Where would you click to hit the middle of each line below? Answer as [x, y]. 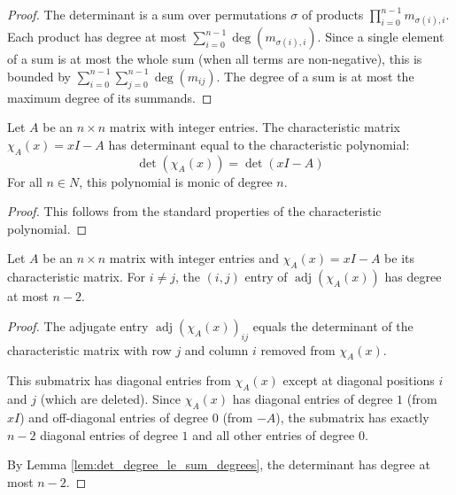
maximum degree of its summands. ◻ [110, 97]
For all [25, 181]
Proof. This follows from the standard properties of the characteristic [194, 211]
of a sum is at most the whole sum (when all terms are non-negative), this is [215, 59]
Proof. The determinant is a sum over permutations [147, 14]
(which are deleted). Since [110, 399]
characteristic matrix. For [76, 277]
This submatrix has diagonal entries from [119, 380]
